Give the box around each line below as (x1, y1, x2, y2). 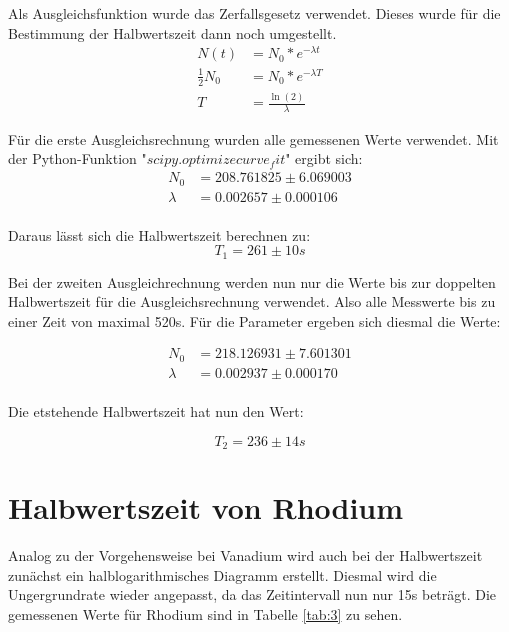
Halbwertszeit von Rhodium (8, 487, 404, 528)
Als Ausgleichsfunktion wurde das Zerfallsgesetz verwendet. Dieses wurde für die (8, 3, 501, 23)
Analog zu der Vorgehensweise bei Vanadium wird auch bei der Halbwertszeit (8, 545, 483, 566)
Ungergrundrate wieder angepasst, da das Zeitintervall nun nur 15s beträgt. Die (8, 584, 497, 605)
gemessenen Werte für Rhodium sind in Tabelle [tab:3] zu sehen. (8, 603, 403, 624)
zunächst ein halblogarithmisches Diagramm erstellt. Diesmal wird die (8, 564, 437, 585)
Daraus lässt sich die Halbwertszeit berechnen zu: (8, 224, 311, 245)
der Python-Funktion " (8, 148, 147, 169)
